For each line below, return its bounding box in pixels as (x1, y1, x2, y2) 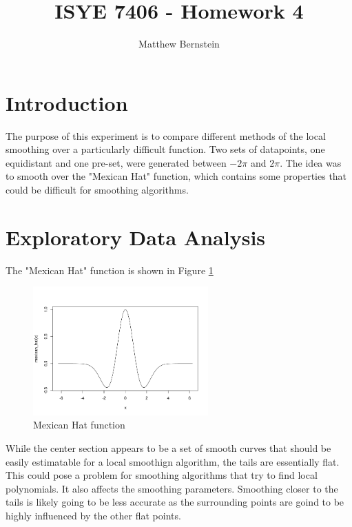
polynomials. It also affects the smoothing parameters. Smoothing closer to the (6, 481, 338, 495)
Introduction (6, 88, 128, 116)
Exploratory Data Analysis (6, 223, 266, 251)
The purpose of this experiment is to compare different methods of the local (6, 128, 326, 143)
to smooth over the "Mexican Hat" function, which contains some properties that (6, 169, 347, 183)
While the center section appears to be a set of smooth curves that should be (6, 441, 331, 455)
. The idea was (280, 155, 342, 169)
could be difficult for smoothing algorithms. (6, 183, 189, 197)
